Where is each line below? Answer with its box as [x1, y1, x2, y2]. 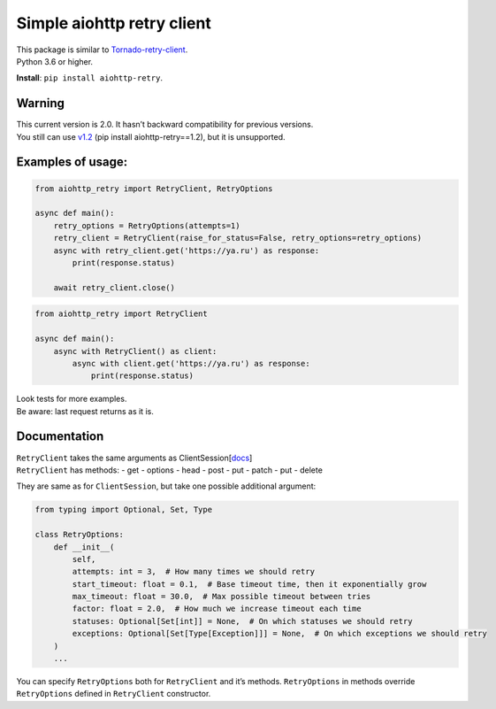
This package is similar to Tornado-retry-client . [16, 44, 188, 55]
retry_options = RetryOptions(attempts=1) [53, 220, 240, 230]
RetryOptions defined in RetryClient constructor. [16, 689, 211, 699]
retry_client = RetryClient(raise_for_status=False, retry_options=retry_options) [53, 233, 423, 243]
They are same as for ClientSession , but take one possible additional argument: [16, 481, 317, 491]
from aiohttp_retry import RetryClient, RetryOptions [34, 183, 273, 194]
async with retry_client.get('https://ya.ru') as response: [53, 245, 320, 256]
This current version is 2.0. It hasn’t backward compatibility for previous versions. [16, 119, 314, 130]
